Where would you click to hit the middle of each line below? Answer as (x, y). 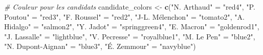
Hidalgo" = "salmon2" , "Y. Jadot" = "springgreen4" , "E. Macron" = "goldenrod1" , (132, 26)
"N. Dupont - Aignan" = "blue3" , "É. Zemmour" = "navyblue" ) (100, 46)
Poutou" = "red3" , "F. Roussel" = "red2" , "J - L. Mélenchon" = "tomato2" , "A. (124, 16)
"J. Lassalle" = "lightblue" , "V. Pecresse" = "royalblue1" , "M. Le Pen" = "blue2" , (130, 36)
